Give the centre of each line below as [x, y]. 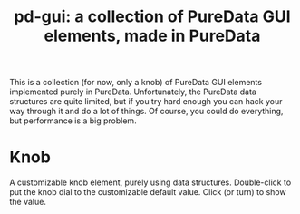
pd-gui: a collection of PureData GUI [152, 17]
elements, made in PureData [152, 36]
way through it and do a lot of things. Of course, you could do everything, [146, 112]
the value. [28, 202]
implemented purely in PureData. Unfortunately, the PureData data [133, 92]
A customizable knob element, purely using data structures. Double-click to [150, 182]
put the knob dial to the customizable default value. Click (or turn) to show [148, 192]
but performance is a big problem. [73, 121]
